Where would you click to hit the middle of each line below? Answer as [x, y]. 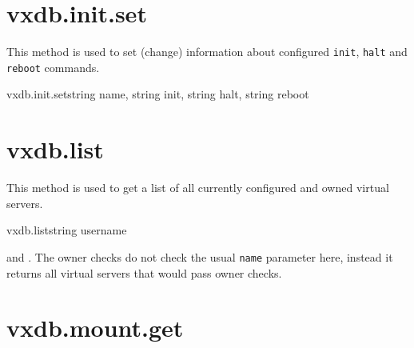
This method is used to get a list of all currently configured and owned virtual [198, 188]
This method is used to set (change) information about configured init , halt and [207, 52]
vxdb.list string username [67, 230]
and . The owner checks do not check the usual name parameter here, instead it [200, 256]
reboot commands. [53, 67]
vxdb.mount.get [95, 328]
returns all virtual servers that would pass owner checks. [144, 272]
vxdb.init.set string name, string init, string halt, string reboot [158, 94]
